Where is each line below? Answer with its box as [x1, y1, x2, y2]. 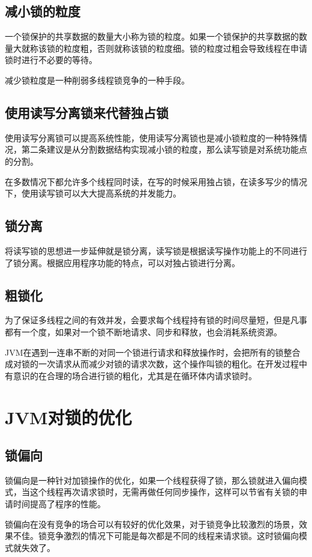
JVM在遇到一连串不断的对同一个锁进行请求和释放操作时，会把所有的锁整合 [5, 345, 301, 358]
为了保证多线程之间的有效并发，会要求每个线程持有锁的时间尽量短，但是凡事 [5, 314, 307, 326]
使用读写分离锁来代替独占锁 [5, 103, 169, 121]
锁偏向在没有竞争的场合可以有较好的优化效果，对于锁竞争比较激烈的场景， [5, 517, 299, 530]
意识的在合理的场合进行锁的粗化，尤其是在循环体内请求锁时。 [13, 369, 257, 382]
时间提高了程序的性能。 [13, 498, 106, 510]
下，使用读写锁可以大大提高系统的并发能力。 [5, 187, 181, 199]
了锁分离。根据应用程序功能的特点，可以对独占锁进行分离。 [5, 256, 240, 269]
